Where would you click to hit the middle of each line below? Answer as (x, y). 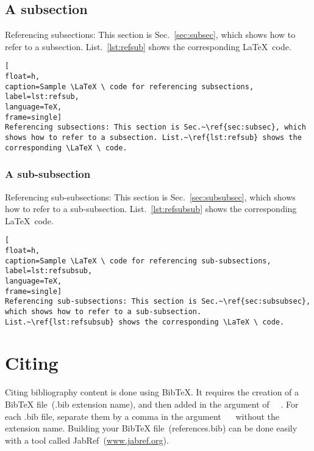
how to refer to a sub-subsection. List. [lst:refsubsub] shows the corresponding (151, 209)
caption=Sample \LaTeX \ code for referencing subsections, (130, 86)
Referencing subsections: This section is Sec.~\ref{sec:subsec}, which (155, 127)
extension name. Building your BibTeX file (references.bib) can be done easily (151, 428)
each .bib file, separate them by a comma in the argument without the (142, 416)
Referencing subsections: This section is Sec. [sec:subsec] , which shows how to (150, 35)
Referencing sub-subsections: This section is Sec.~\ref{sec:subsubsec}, (158, 302)
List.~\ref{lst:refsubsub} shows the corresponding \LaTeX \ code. (145, 322)
